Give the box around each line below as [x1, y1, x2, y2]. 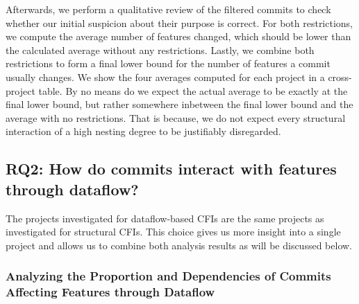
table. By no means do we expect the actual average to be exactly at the [38, 83, 348, 98]
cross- [328, 69, 352, 84]
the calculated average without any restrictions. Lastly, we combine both [6, 42, 315, 57]
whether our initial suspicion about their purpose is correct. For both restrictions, [6, 15, 353, 30]
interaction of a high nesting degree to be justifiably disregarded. [6, 124, 281, 138]
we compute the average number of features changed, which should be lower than [6, 29, 351, 44]
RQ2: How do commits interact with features [6, 158, 337, 179]
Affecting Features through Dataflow [6, 283, 215, 301]
